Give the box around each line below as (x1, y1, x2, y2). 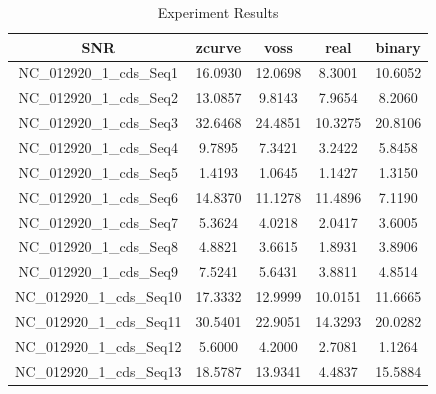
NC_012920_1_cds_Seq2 (18, 87, 179, 108)
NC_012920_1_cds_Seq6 (18, 186, 179, 207)
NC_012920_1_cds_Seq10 (15, 286, 182, 307)
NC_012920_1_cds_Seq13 (15, 360, 182, 381)
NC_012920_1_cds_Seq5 (18, 161, 179, 182)
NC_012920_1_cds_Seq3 (18, 112, 179, 133)
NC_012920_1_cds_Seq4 (18, 136, 179, 157)
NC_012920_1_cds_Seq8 (18, 236, 179, 257)
